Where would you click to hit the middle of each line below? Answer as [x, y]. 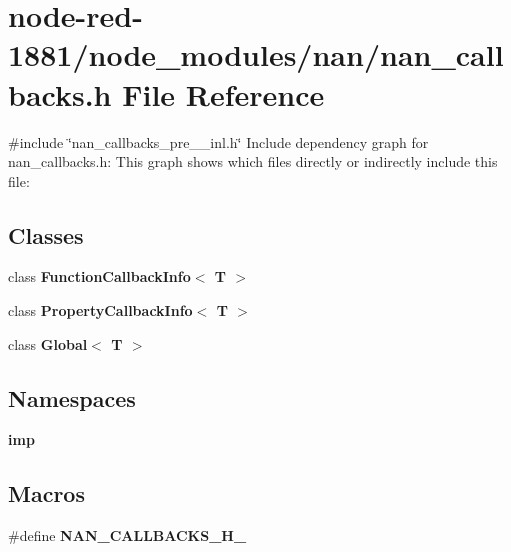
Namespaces [72, 397]
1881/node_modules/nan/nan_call [256, 54]
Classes [46, 234]
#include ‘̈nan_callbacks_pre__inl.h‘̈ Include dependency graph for [218, 141]
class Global [48, 343]
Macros [46, 493]
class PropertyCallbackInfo [100, 310]
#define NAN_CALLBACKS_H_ [127, 535]
